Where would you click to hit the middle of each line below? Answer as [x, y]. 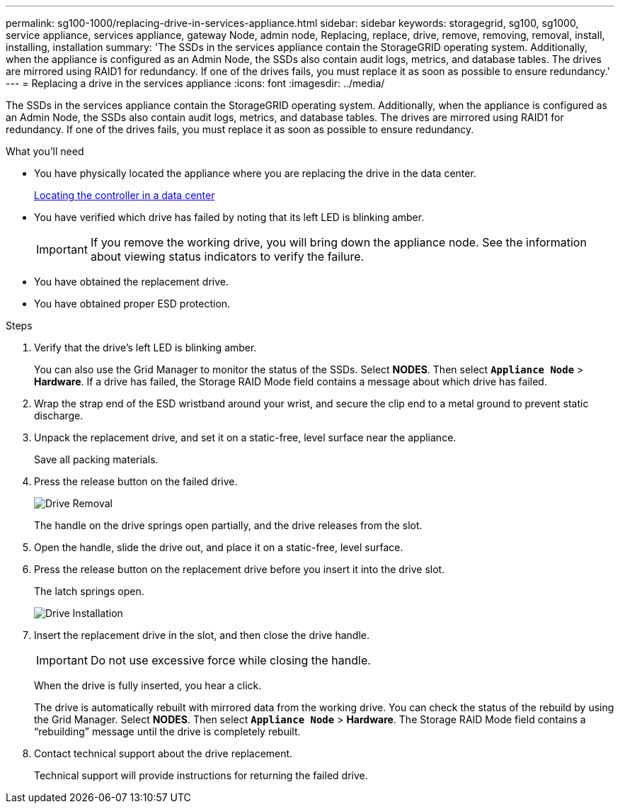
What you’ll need [45, 151]
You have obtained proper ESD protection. [132, 304]
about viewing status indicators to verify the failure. [227, 256]
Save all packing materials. [96, 459]
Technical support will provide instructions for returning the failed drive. [201, 775]
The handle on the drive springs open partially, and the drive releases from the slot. [228, 525]
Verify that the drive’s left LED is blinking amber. [145, 347]
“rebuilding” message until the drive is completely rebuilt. [167, 731]
